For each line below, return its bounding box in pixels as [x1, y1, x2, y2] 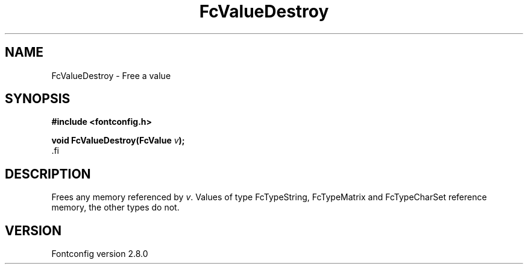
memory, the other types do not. [51, 202, 180, 213]
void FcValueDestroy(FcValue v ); [51, 135, 185, 146]
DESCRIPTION [5, 166, 91, 182]
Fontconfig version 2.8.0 [51, 248, 148, 259]
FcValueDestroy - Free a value [51, 70, 171, 81]
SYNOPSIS [5, 91, 71, 107]
